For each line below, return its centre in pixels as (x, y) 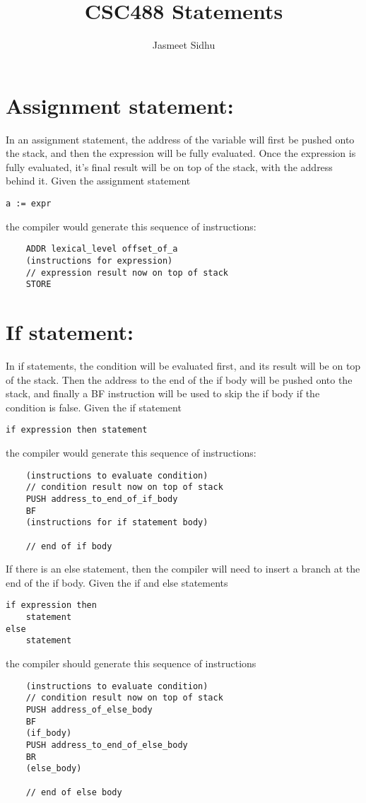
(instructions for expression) (99, 260)
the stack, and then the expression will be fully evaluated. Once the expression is (181, 153)
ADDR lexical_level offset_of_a (102, 249)
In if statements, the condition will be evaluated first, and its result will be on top (183, 366)
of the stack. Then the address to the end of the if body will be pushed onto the (179, 379)
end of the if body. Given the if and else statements (117, 582)
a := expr (29, 204)
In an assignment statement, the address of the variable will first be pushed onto (180, 139)
